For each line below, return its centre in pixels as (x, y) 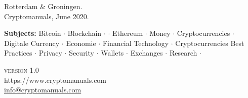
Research (183, 53)
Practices (18, 53)
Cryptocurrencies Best (210, 43)
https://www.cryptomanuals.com (55, 80)
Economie (81, 43)
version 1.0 (22, 69)
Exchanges (147, 53)
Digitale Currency (32, 43)
